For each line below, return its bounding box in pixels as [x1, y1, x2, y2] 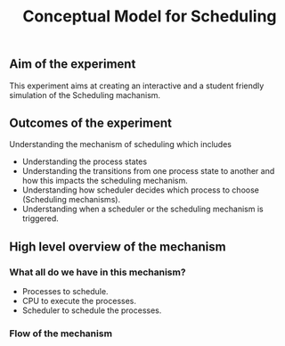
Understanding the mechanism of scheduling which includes [9, 139, 232, 150]
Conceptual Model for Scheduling [21, 6, 278, 27]
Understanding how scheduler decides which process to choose [21, 185, 260, 195]
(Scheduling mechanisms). [21, 194, 121, 205]
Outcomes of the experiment [9, 116, 172, 130]
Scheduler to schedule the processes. [21, 305, 162, 316]
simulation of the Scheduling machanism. [9, 89, 161, 100]
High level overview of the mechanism [9, 239, 226, 254]
